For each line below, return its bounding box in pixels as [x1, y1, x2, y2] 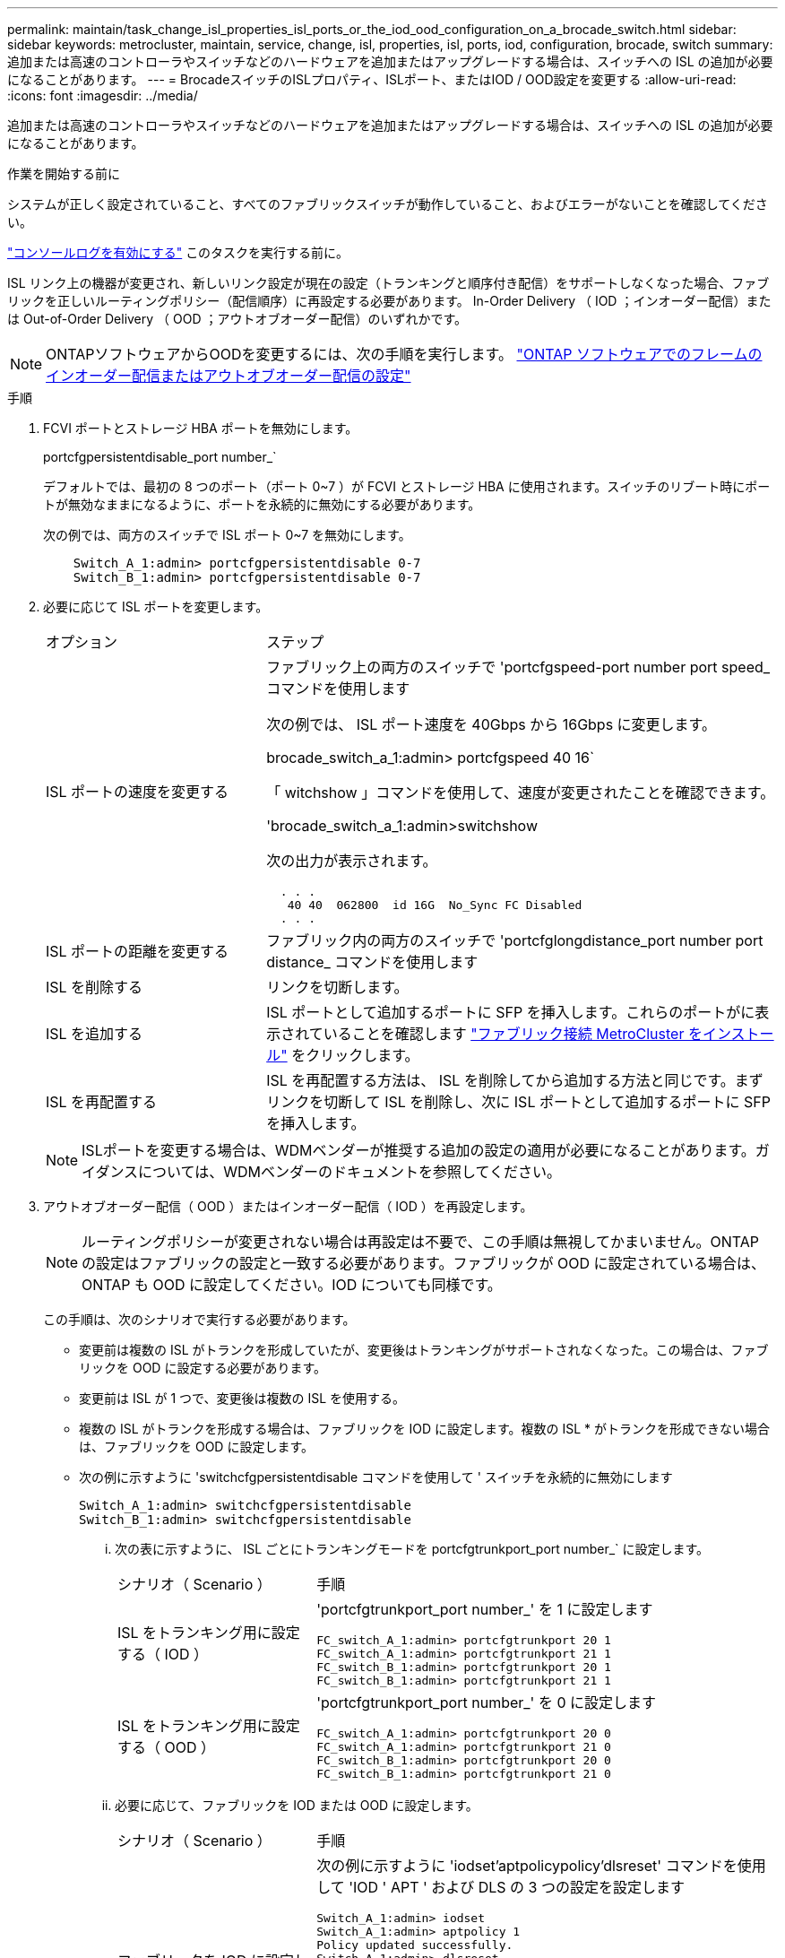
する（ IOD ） [117, 1645, 209, 1663]
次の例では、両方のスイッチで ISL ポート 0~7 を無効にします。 [43, 527, 411, 542]
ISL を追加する [46, 1025, 143, 1043]
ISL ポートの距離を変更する [46, 942, 229, 960]
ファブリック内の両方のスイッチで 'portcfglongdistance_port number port [266, 931, 763, 949]
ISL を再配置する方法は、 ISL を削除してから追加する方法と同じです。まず [266, 1071, 763, 1089]
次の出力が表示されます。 [266, 852, 437, 870]
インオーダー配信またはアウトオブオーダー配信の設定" [46, 367, 411, 385]
